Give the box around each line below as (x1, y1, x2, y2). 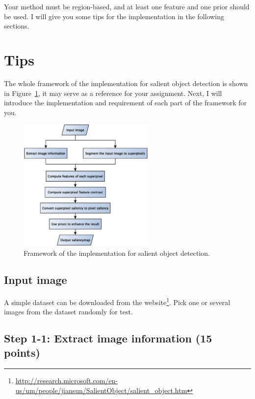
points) (4, 345, 40, 360)
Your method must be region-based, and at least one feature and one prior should (4, 1, 250, 11)
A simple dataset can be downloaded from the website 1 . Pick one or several (4, 295, 230, 307)
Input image (4, 272, 67, 287)
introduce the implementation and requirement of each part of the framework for (4, 97, 247, 108)
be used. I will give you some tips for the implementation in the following (4, 11, 225, 21)
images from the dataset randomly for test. (4, 307, 133, 317)
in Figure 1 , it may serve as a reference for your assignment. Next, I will (4, 88, 222, 98)
